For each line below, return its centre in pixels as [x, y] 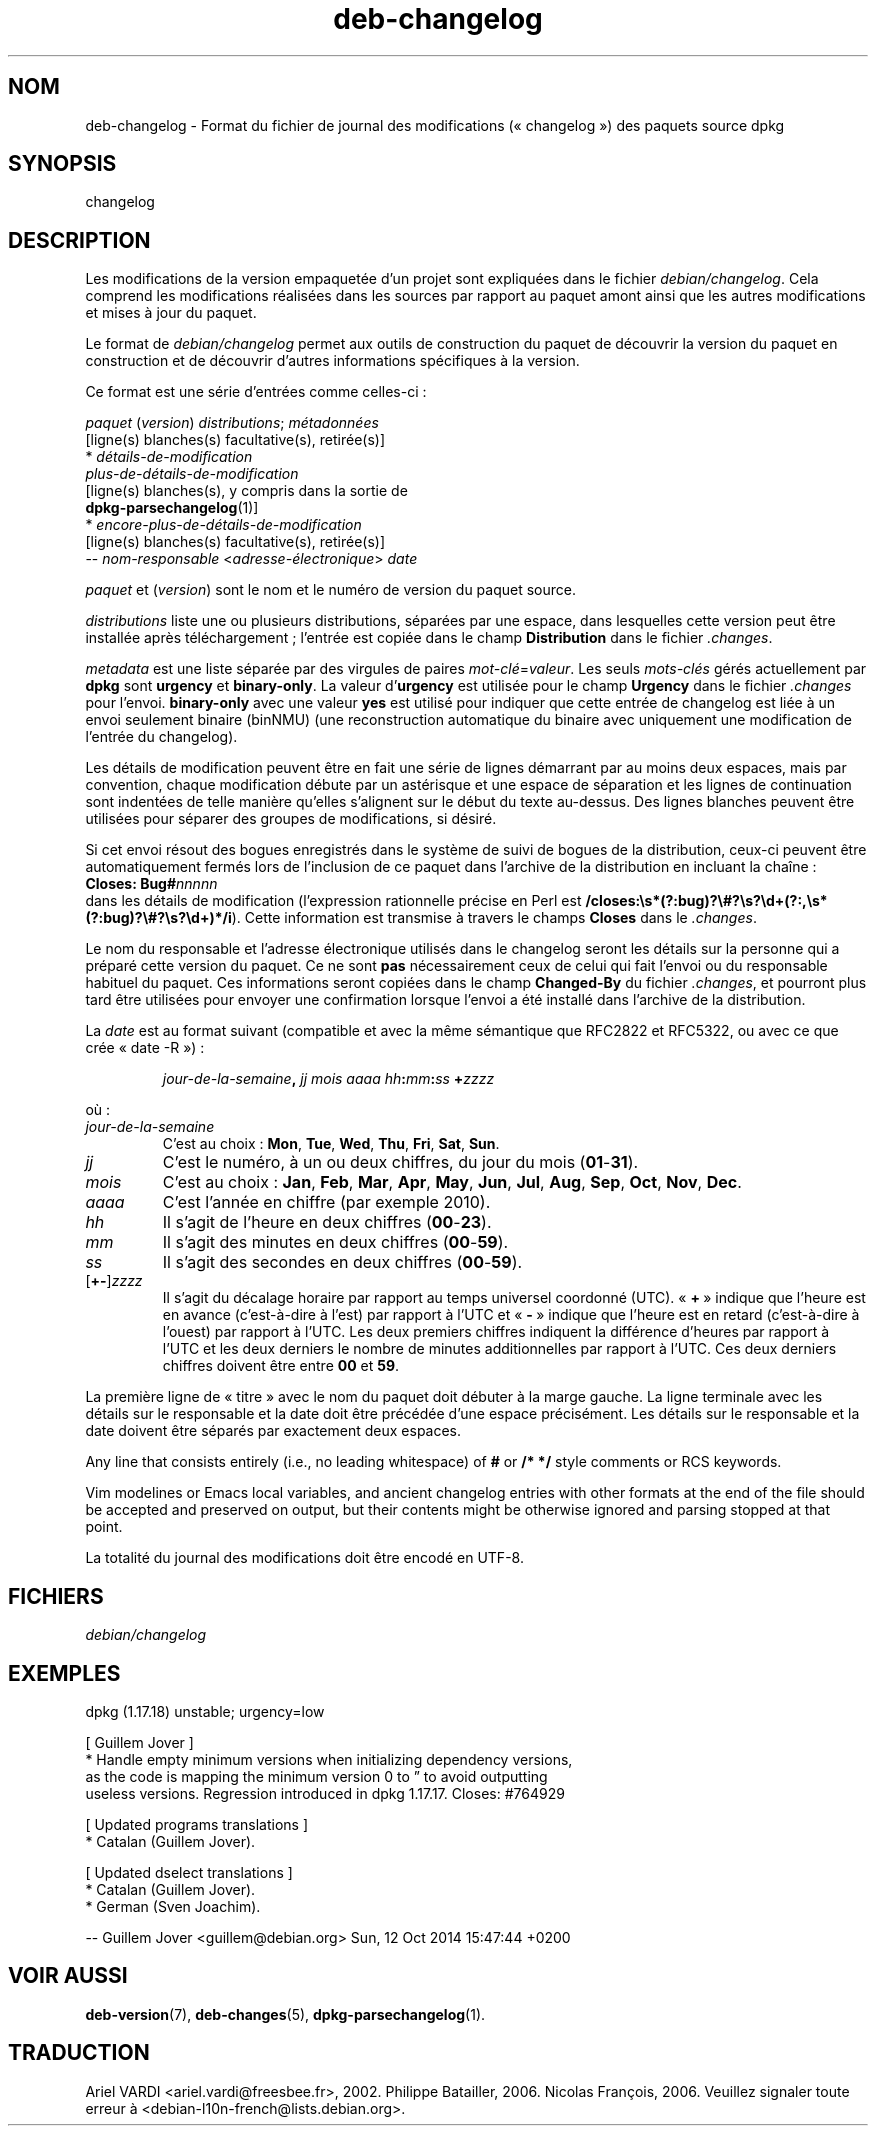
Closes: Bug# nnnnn [151, 884]
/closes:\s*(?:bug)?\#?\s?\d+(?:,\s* [706, 901]
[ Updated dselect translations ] [189, 1872]
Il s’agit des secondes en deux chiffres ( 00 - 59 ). [342, 1262]
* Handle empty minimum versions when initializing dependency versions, [329, 1759]
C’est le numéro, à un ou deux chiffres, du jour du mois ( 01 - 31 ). [400, 1162]
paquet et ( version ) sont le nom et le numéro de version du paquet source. [330, 590]
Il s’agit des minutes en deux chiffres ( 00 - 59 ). [335, 1242]
